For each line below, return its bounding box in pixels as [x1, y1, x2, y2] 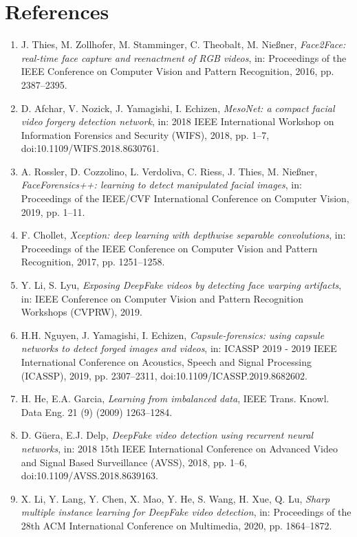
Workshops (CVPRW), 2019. [21, 305, 142, 319]
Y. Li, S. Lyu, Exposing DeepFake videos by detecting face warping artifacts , [21, 278, 342, 292]
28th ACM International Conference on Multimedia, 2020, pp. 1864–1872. [21, 518, 332, 532]
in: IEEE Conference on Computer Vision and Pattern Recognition [21, 291, 304, 305]
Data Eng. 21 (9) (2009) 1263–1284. [21, 404, 173, 419]
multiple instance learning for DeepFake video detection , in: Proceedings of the [21, 505, 351, 519]
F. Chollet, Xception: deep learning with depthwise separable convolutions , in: [21, 228, 346, 242]
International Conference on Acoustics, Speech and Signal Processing [21, 355, 312, 369]
